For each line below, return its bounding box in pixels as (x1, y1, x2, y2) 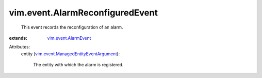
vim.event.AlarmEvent (47, 35, 91, 41)
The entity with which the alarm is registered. (33, 62, 124, 68)
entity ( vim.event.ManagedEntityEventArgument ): (21, 51, 120, 57)
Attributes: (9, 44, 30, 50)
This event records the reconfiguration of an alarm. (21, 24, 123, 30)
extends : (9, 35, 28, 41)
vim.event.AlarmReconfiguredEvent (9, 7, 158, 18)
